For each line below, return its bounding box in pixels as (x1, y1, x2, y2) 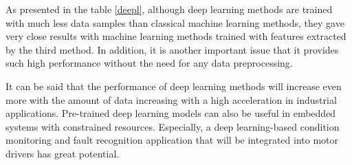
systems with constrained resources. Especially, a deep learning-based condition (5, 119, 340, 133)
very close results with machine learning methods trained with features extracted (5, 29, 346, 43)
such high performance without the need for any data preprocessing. (5, 56, 293, 70)
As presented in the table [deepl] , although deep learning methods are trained (5, 2, 333, 16)
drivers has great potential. (5, 146, 120, 160)
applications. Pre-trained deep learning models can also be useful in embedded (5, 106, 336, 120)
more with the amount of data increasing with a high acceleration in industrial (5, 92, 337, 107)
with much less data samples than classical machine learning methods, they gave (5, 15, 344, 30)
